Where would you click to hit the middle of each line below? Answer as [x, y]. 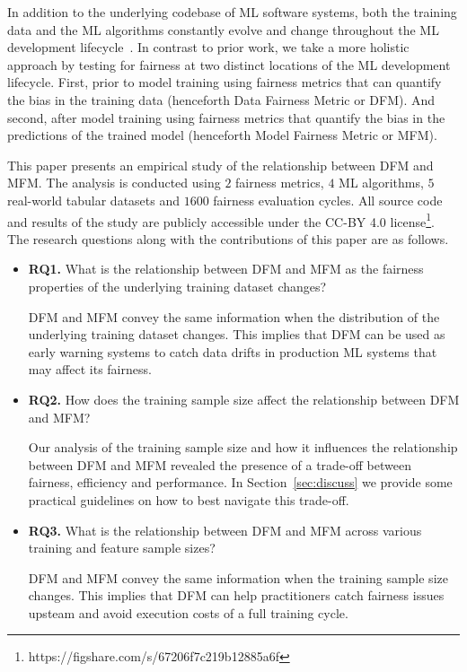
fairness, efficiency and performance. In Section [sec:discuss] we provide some [240, 482]
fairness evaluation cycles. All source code [328, 200]
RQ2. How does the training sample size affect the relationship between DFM [244, 399]
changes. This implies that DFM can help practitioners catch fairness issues [236, 595]
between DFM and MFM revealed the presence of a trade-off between [220, 464]
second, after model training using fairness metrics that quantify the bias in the [226, 117]
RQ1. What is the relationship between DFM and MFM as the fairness [226, 269]
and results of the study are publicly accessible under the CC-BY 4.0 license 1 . [221, 220]
